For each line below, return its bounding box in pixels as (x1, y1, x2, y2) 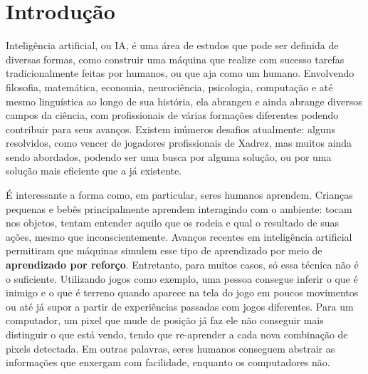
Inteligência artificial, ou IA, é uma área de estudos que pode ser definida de (6, 38, 339, 53)
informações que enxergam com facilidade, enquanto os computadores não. (6, 355, 330, 370)
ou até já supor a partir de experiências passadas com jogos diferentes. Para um (6, 298, 354, 313)
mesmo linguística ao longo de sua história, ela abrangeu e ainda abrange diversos (6, 93, 362, 108)
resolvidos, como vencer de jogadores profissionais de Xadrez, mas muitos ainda (6, 135, 352, 150)
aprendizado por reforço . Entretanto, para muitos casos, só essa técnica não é (6, 257, 359, 272)
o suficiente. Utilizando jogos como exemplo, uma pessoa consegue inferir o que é (6, 271, 358, 286)
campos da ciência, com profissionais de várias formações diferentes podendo (6, 108, 339, 123)
